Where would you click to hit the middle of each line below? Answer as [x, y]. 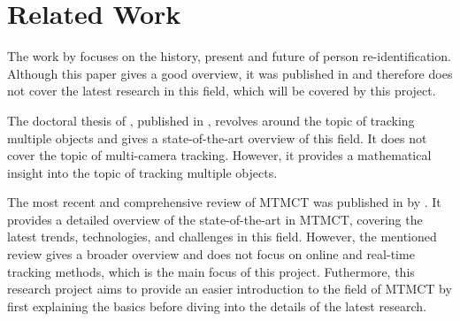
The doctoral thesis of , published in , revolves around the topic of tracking [211, 120]
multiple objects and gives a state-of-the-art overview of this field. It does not [217, 138]
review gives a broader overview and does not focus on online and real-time [211, 254]
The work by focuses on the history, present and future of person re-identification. [229, 56]
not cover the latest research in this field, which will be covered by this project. [222, 91]
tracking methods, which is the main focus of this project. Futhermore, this [211, 271]
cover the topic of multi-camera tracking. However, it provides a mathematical [219, 155]
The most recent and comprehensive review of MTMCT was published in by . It [224, 202]
